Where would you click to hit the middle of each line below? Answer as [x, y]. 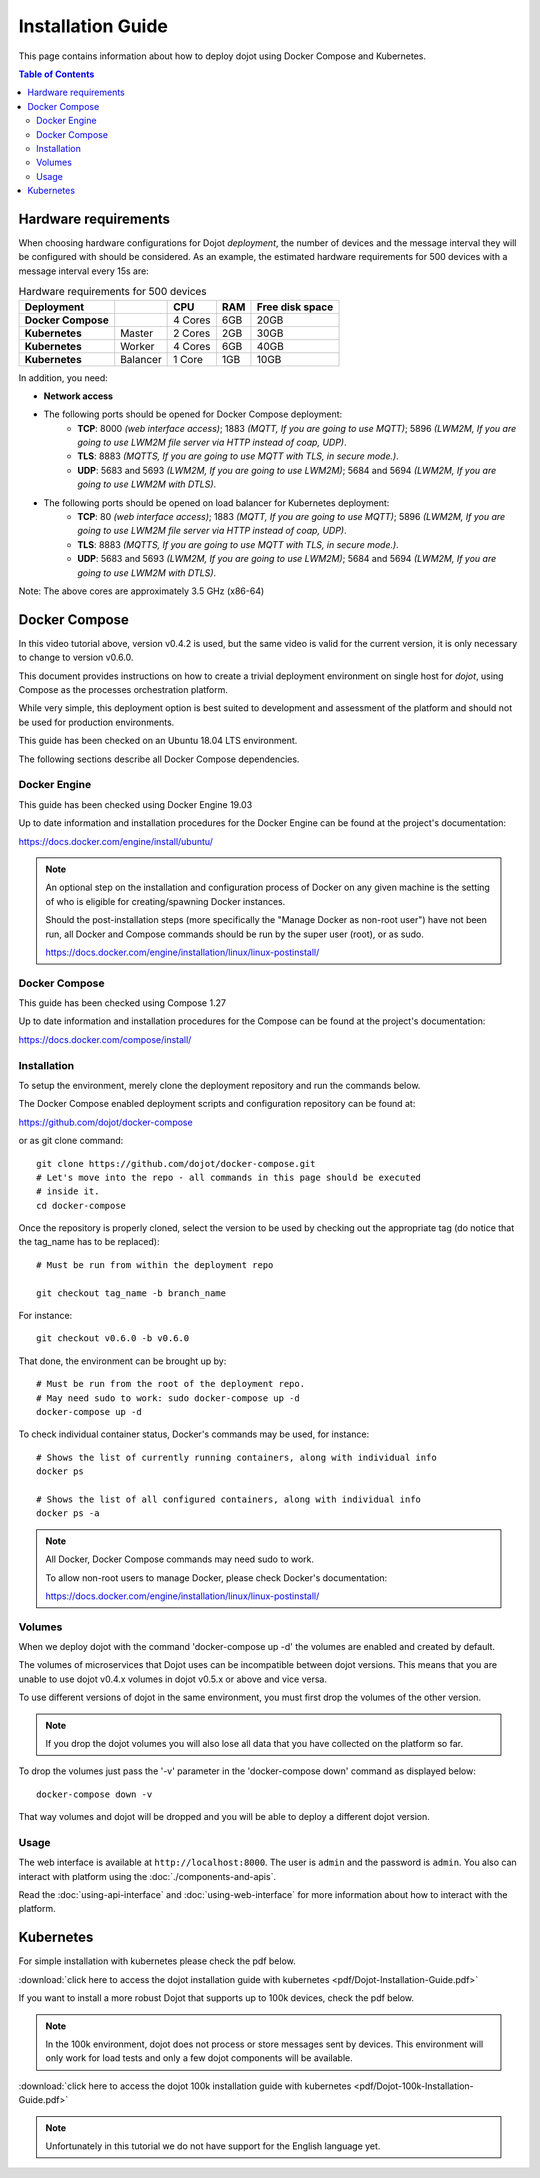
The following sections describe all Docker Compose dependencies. [159, 759]
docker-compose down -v [94, 1794]
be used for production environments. [96, 722]
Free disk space [295, 307]
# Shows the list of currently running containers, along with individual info [236, 1457]
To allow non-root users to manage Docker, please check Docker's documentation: [216, 1577]
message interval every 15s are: [83, 271]
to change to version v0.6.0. [76, 657]
